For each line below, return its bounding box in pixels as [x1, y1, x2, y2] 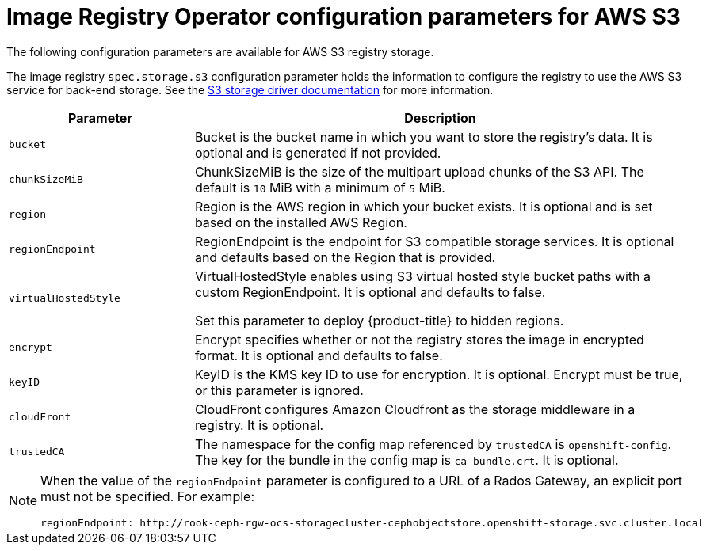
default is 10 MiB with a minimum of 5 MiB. [194, 179, 445, 196]
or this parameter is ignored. [194, 382, 364, 398]
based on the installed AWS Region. [194, 214, 407, 230]
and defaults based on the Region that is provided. [194, 249, 496, 265]
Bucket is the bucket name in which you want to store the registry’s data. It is [194, 128, 653, 145]
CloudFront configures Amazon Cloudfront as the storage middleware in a [194, 401, 636, 417]
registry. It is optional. [194, 416, 324, 433]
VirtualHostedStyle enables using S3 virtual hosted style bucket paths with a [194, 268, 651, 284]
